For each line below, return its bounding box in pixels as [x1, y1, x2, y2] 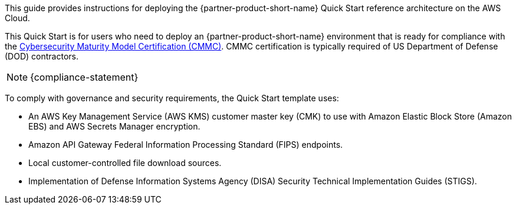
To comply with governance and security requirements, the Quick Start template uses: [5, 93, 339, 103]
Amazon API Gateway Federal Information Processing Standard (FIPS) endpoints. [28, 140, 343, 150]
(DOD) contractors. [5, 51, 78, 61]
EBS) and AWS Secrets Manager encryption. [28, 121, 201, 131]
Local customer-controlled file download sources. [28, 158, 222, 168]
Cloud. [5, 13, 30, 23]
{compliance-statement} [30, 71, 139, 83]
